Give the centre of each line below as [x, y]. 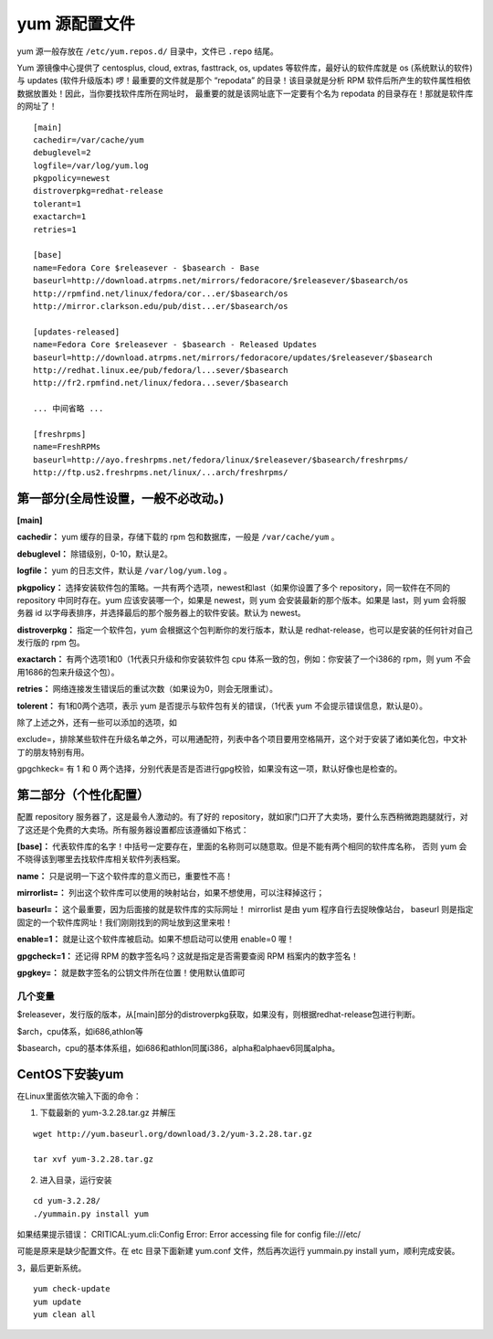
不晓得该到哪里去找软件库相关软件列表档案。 [101, 859]
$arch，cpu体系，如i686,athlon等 [80, 1031]
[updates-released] [77, 332]
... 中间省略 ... [68, 409]
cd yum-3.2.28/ [67, 1201]
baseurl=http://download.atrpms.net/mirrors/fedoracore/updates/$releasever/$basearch [233, 357]
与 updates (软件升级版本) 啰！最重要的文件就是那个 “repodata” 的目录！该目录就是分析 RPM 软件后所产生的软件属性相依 [244, 80]
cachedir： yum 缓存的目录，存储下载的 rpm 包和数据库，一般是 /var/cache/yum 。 [178, 537]
